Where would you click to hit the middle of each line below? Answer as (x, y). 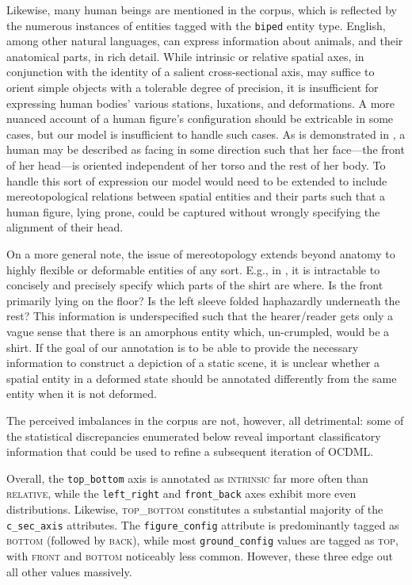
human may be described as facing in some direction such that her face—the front (206, 149)
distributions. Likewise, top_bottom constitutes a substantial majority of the (195, 509)
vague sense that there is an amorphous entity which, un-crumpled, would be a (198, 331)
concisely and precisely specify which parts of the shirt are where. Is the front (195, 285)
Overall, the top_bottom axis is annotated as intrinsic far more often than (187, 478)
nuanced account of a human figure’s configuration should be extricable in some (200, 119)
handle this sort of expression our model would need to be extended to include (197, 180)
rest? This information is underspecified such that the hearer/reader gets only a (200, 316)
